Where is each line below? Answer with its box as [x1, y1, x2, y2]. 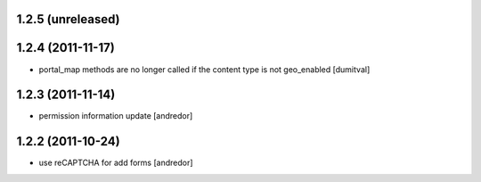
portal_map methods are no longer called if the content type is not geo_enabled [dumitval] [38, 63, 371, 75]
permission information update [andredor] [38, 111, 193, 121]
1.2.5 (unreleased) [16, 12, 120, 27]
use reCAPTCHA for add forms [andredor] [38, 157, 193, 169]
